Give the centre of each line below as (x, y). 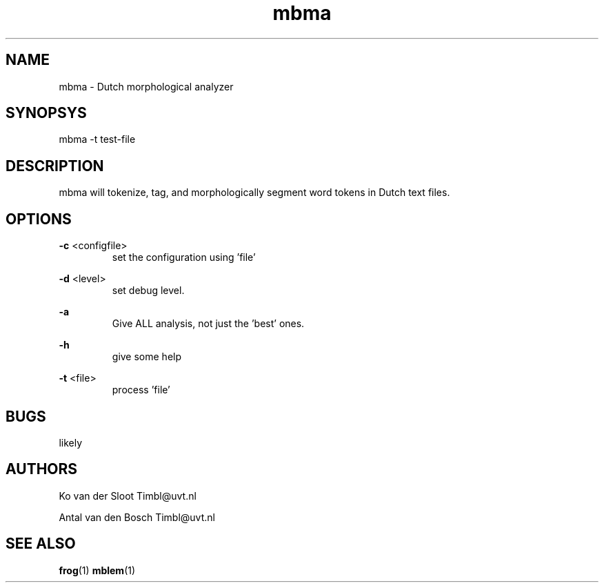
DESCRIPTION (55, 166)
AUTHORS (42, 469)
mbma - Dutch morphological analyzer (146, 86)
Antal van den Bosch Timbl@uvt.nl (137, 517)
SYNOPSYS (46, 113)
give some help (147, 357)
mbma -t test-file (97, 139)
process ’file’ (141, 390)
